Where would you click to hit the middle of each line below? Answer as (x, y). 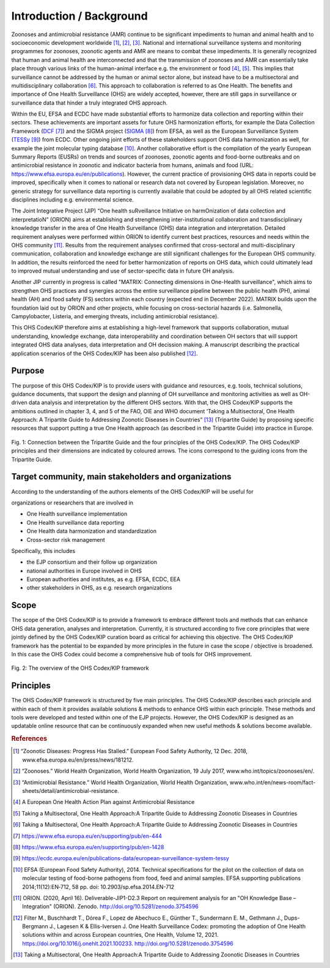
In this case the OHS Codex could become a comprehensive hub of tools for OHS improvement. (132, 654)
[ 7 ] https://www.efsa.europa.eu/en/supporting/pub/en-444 (87, 836)
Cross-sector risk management (66, 539)
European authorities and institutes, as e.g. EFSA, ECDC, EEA (103, 579)
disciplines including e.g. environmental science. (72, 200)
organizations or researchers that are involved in (72, 503)
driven (19, 403)
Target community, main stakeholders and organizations (121, 477)
